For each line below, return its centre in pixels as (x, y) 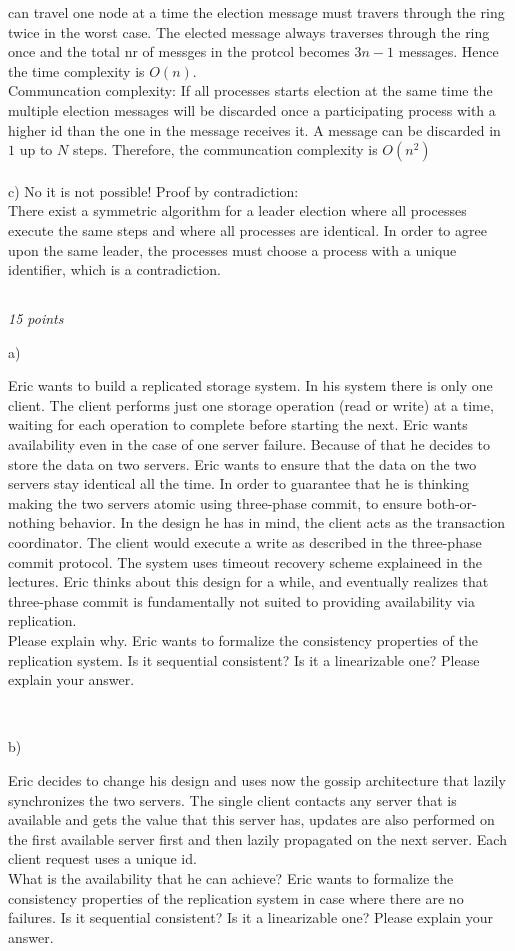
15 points (36, 318)
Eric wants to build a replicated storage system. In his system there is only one (250, 385)
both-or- (451, 502)
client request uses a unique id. (102, 858)
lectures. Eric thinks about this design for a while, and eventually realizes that (248, 581)
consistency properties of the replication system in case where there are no (236, 897)
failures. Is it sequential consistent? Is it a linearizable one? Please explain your (250, 917)
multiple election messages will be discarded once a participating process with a (252, 109)
